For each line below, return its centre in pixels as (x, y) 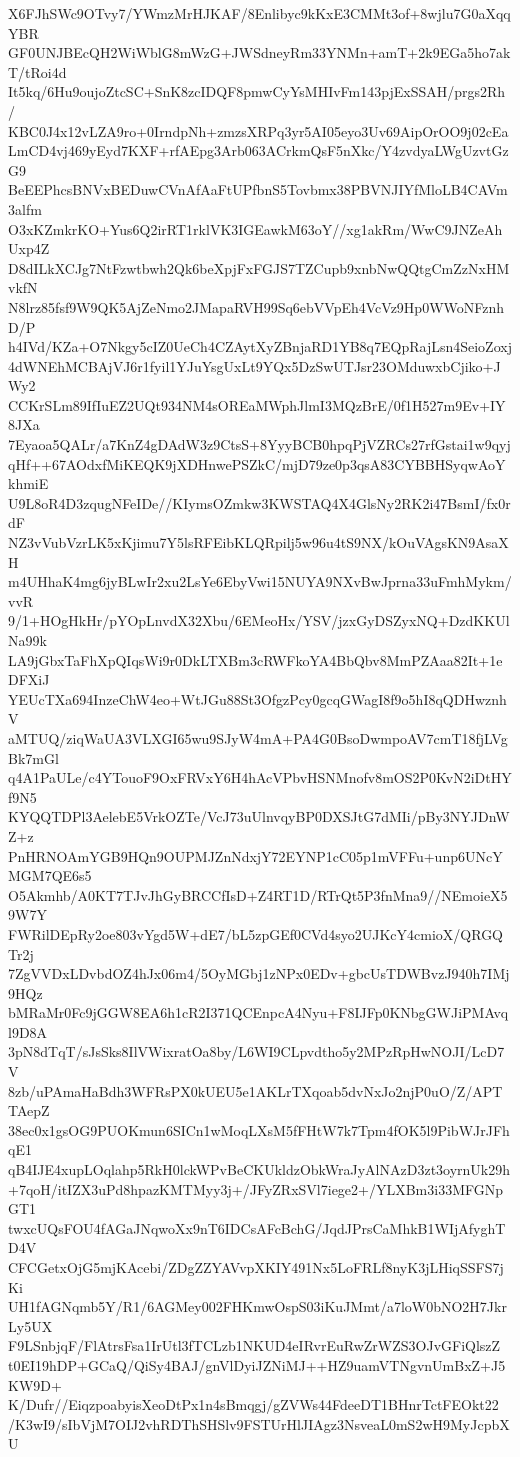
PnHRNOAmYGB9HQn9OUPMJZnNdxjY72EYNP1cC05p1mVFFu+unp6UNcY (255, 855)
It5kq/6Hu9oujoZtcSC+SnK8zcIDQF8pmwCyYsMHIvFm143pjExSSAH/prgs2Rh (257, 91)
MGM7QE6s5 (50, 875)
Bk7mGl (33, 757)
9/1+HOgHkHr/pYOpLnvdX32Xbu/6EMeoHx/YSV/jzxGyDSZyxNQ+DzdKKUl (259, 620)
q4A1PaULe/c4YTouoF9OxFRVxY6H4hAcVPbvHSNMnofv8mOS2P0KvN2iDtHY (260, 777)
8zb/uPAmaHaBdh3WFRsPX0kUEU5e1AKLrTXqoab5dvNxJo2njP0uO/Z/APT (255, 1090)
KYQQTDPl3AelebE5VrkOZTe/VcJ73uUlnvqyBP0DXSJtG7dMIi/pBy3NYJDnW (259, 816)
